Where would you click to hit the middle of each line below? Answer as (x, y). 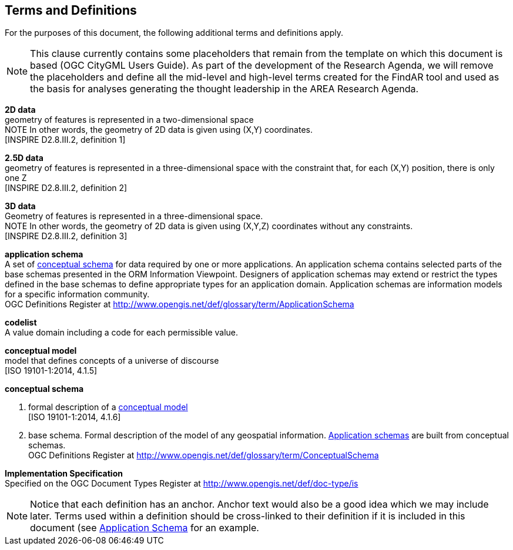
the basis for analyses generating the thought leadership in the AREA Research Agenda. (224, 89)
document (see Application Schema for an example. (145, 528)
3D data (20, 206)
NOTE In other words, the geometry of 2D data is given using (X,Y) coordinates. (159, 130)
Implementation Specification (64, 474)
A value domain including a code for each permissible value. (122, 333)
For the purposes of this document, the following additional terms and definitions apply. (174, 33)
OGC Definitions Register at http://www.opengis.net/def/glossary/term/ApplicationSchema (180, 304)
